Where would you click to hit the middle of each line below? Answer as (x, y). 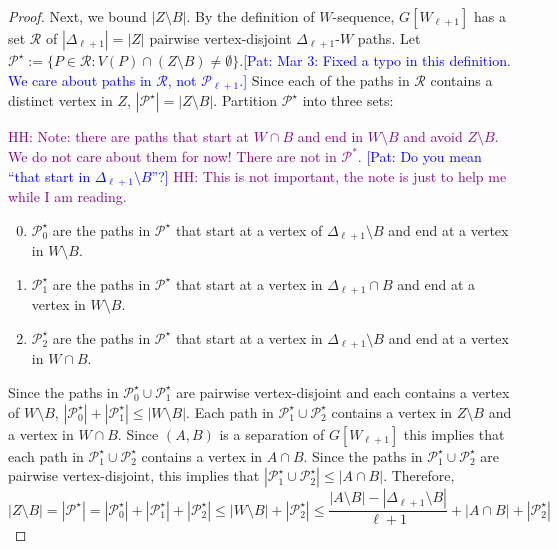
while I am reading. (67, 196)
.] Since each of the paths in (324, 79)
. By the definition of (250, 16)
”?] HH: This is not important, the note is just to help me (329, 175)
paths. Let (389, 38)
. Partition (245, 100)
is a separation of (272, 433)
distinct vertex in (60, 100)
